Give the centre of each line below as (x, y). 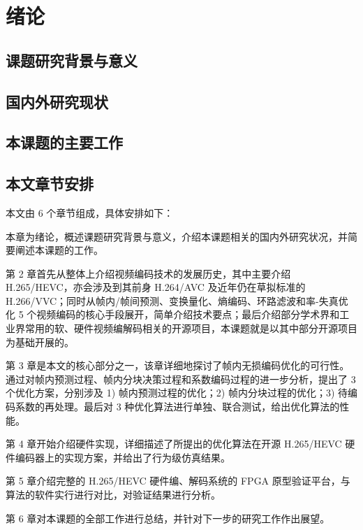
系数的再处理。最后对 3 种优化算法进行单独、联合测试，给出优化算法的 (177, 407)
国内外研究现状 (57, 101)
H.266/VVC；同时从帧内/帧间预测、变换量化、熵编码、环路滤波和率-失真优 (177, 300)
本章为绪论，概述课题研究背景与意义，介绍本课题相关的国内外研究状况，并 (177, 236)
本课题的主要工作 (64, 142)
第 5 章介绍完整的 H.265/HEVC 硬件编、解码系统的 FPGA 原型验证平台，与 (178, 481)
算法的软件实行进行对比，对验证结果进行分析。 (113, 495)
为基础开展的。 (40, 342)
